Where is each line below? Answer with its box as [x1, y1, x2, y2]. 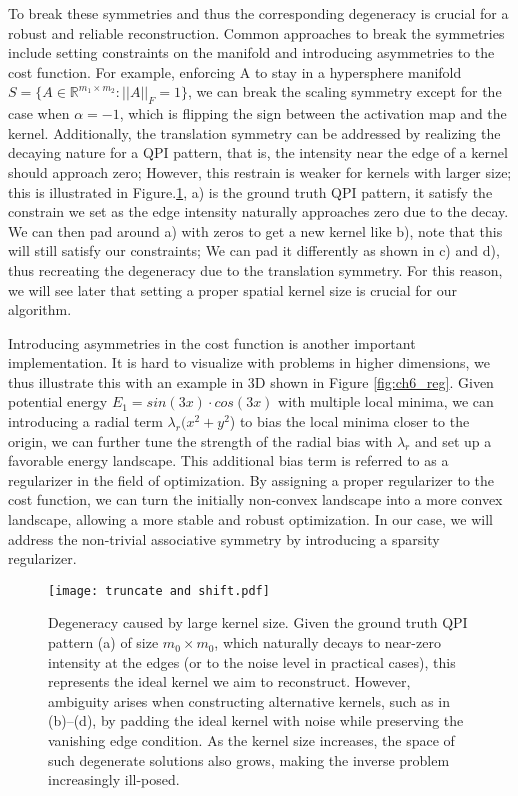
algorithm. [8, 299, 72, 320]
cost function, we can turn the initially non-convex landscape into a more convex [8, 489, 503, 510]
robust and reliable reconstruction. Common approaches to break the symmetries [8, 22, 505, 43]
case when [8, 103, 70, 124]
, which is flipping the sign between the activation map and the [119, 103, 507, 124]
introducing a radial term [8, 411, 163, 432]
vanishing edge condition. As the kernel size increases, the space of [48, 730, 455, 751]
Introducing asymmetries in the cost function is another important [8, 332, 416, 353]
